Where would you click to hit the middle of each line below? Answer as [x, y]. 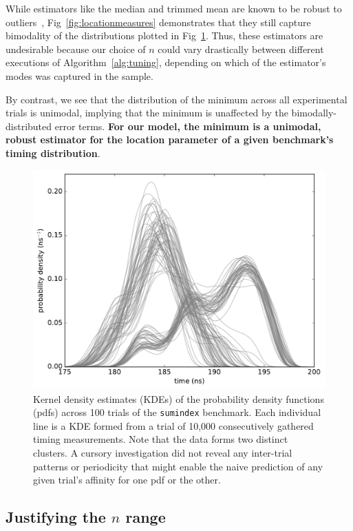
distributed [29, 126]
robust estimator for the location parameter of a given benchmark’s [170, 139]
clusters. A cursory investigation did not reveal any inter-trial [163, 452]
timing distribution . [53, 153]
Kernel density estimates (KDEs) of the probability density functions [179, 398]
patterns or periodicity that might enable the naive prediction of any [178, 466]
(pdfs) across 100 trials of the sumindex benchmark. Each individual [177, 412]
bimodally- [314, 113]
